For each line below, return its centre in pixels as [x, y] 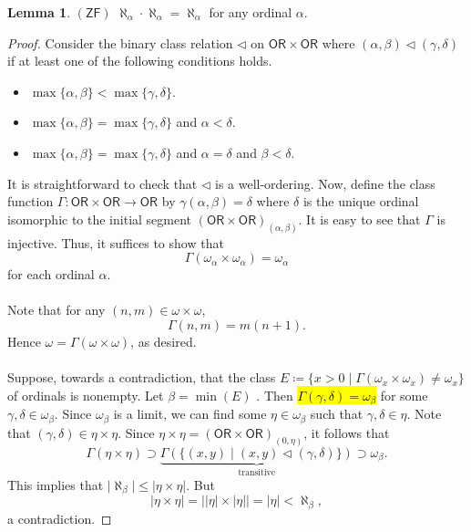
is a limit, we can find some [190, 414]
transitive [257, 473]
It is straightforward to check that [102, 183]
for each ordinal [51, 274]
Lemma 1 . [39, 12]
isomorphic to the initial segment [100, 219]
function [31, 201]
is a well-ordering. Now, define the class [325, 183]
